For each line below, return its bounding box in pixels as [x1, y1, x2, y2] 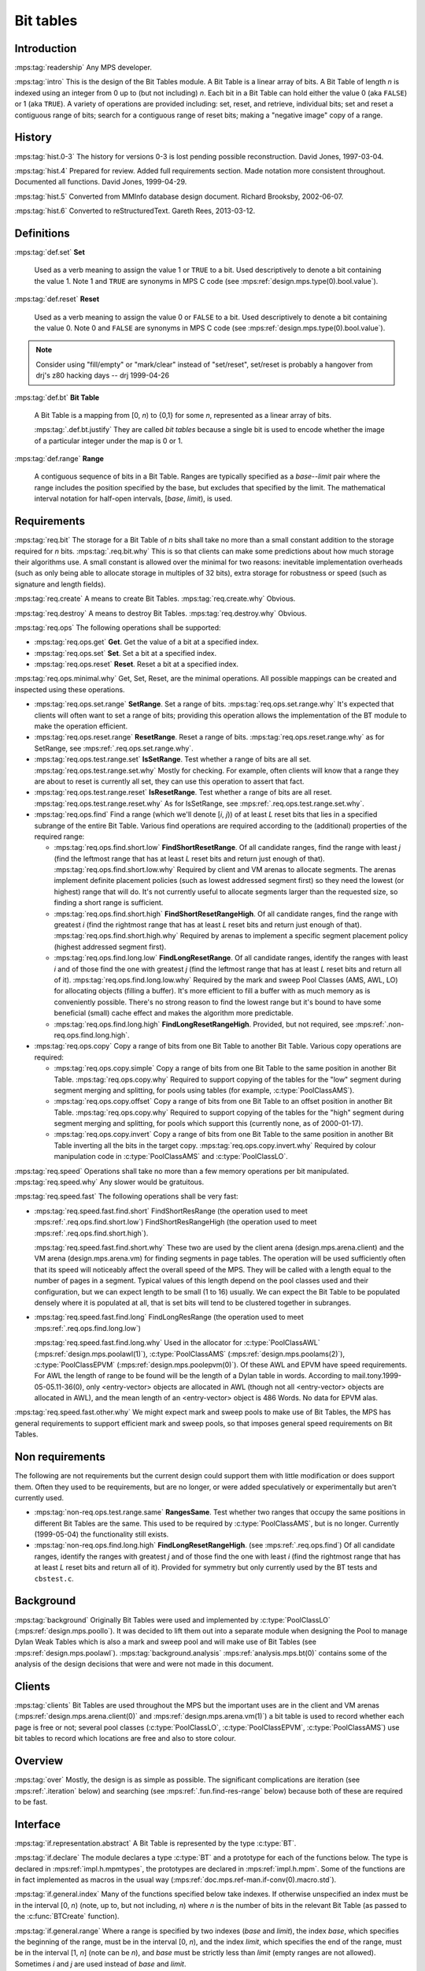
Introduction [14, 42, 77, 55]
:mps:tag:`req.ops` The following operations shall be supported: [14, 623, 221, 632]
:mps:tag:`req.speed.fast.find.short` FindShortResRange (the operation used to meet [34, 1206, 309, 1216]
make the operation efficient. [34, 721, 128, 731]
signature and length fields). [14, 579, 106, 589]
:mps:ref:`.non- [355, 1019, 405, 1029]
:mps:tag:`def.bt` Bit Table [14, 393, 100, 402]
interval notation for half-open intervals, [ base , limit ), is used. [34, 494, 233, 504]
